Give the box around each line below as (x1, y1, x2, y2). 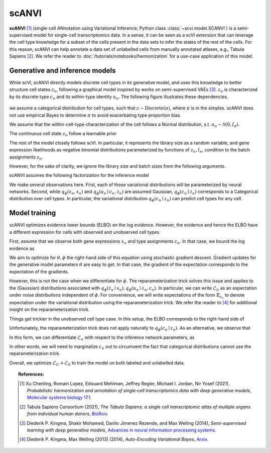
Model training (9, 209, 56, 217)
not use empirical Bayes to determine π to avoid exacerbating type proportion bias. (9, 112, 182, 118)
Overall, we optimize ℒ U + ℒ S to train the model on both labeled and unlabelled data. (9, 359, 185, 367)
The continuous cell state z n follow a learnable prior (9, 131, 117, 138)
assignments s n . (9, 154, 44, 161)
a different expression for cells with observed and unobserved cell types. (9, 229, 161, 235)
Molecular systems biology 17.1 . (27, 395, 92, 401)
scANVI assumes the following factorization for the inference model (9, 172, 149, 178)
